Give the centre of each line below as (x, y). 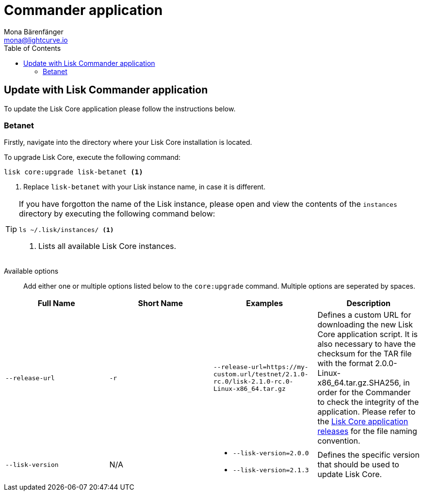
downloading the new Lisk (365, 325)
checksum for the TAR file (365, 354)
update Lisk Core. (350, 474)
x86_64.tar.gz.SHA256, (359, 383)
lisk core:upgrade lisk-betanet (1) (73, 172)
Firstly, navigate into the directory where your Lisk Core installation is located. (128, 142)
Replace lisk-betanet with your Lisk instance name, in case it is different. (145, 187)
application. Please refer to (366, 412)
